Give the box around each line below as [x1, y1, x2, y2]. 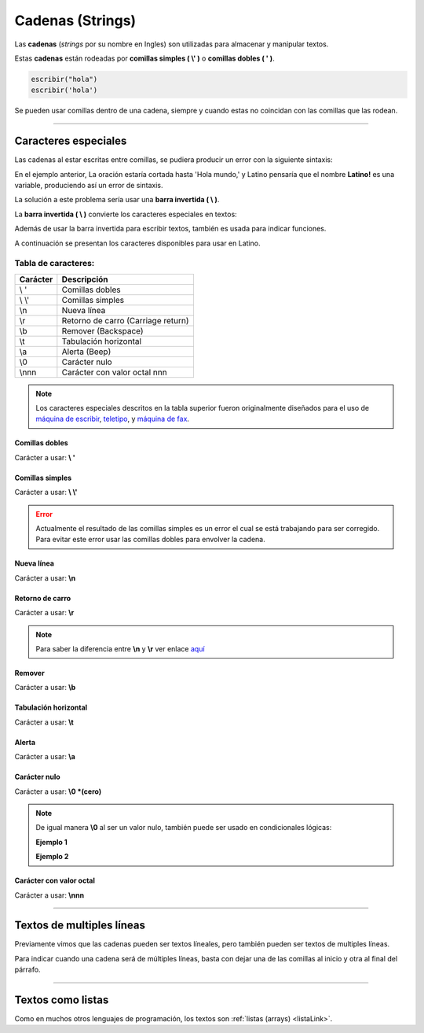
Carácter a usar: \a [14, 752, 76, 762]
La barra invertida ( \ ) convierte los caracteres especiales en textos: [14, 209, 237, 219]
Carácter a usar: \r [14, 608, 75, 618]
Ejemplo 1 [35, 837, 68, 847]
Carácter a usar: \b [14, 683, 76, 692]
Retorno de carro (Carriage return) [61, 315, 189, 326]
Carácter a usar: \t [14, 717, 74, 727]
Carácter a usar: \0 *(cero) [14, 787, 102, 796]
